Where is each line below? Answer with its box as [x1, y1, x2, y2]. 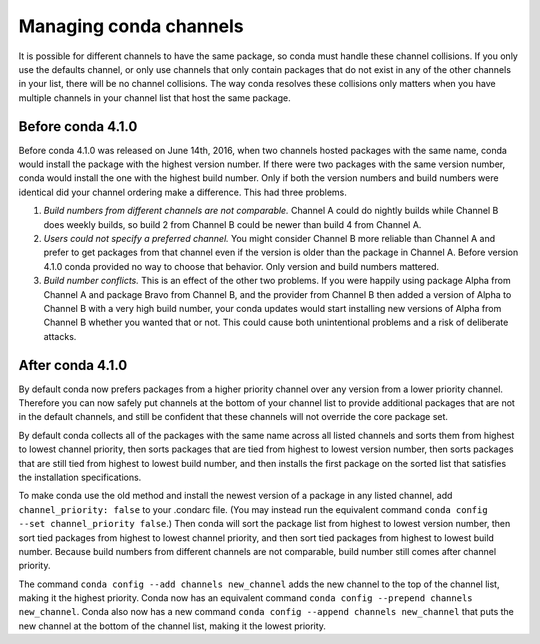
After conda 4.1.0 [18, 356, 128, 374]
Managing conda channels [18, 15, 244, 37]
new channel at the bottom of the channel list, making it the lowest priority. [18, 620, 327, 632]
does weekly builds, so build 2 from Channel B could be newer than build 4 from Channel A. [43, 218, 422, 230]
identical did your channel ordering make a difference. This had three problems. [18, 186, 347, 198]
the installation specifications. [18, 471, 142, 483]
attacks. [43, 330, 77, 342]
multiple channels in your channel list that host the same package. [18, 91, 291, 104]
